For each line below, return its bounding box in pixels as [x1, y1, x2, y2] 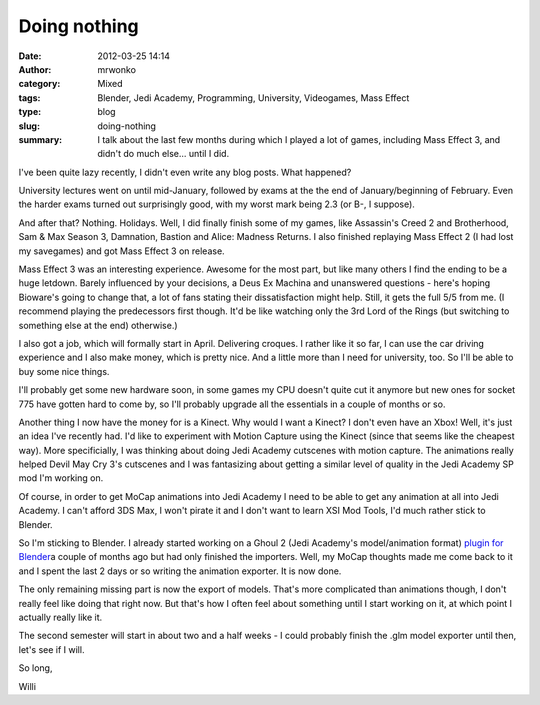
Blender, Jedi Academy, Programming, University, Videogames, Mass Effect [97, 91, 410, 104]
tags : [18, 91, 41, 104]
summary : [18, 133, 63, 145]
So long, [18, 662, 53, 674]
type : [18, 106, 42, 118]
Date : [18, 50, 42, 62]
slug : [18, 120, 40, 132]
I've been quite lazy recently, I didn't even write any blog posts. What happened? [18, 166, 352, 178]
